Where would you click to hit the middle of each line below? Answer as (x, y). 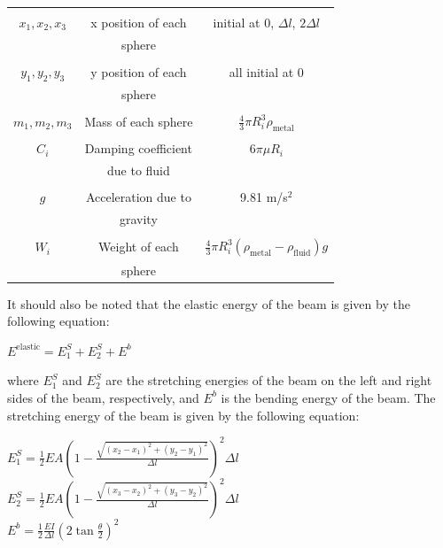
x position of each (139, 22)
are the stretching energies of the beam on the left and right (269, 380)
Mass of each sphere (139, 121)
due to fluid (139, 170)
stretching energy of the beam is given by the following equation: (183, 415)
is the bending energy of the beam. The (328, 397)
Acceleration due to (138, 197)
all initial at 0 (266, 71)
